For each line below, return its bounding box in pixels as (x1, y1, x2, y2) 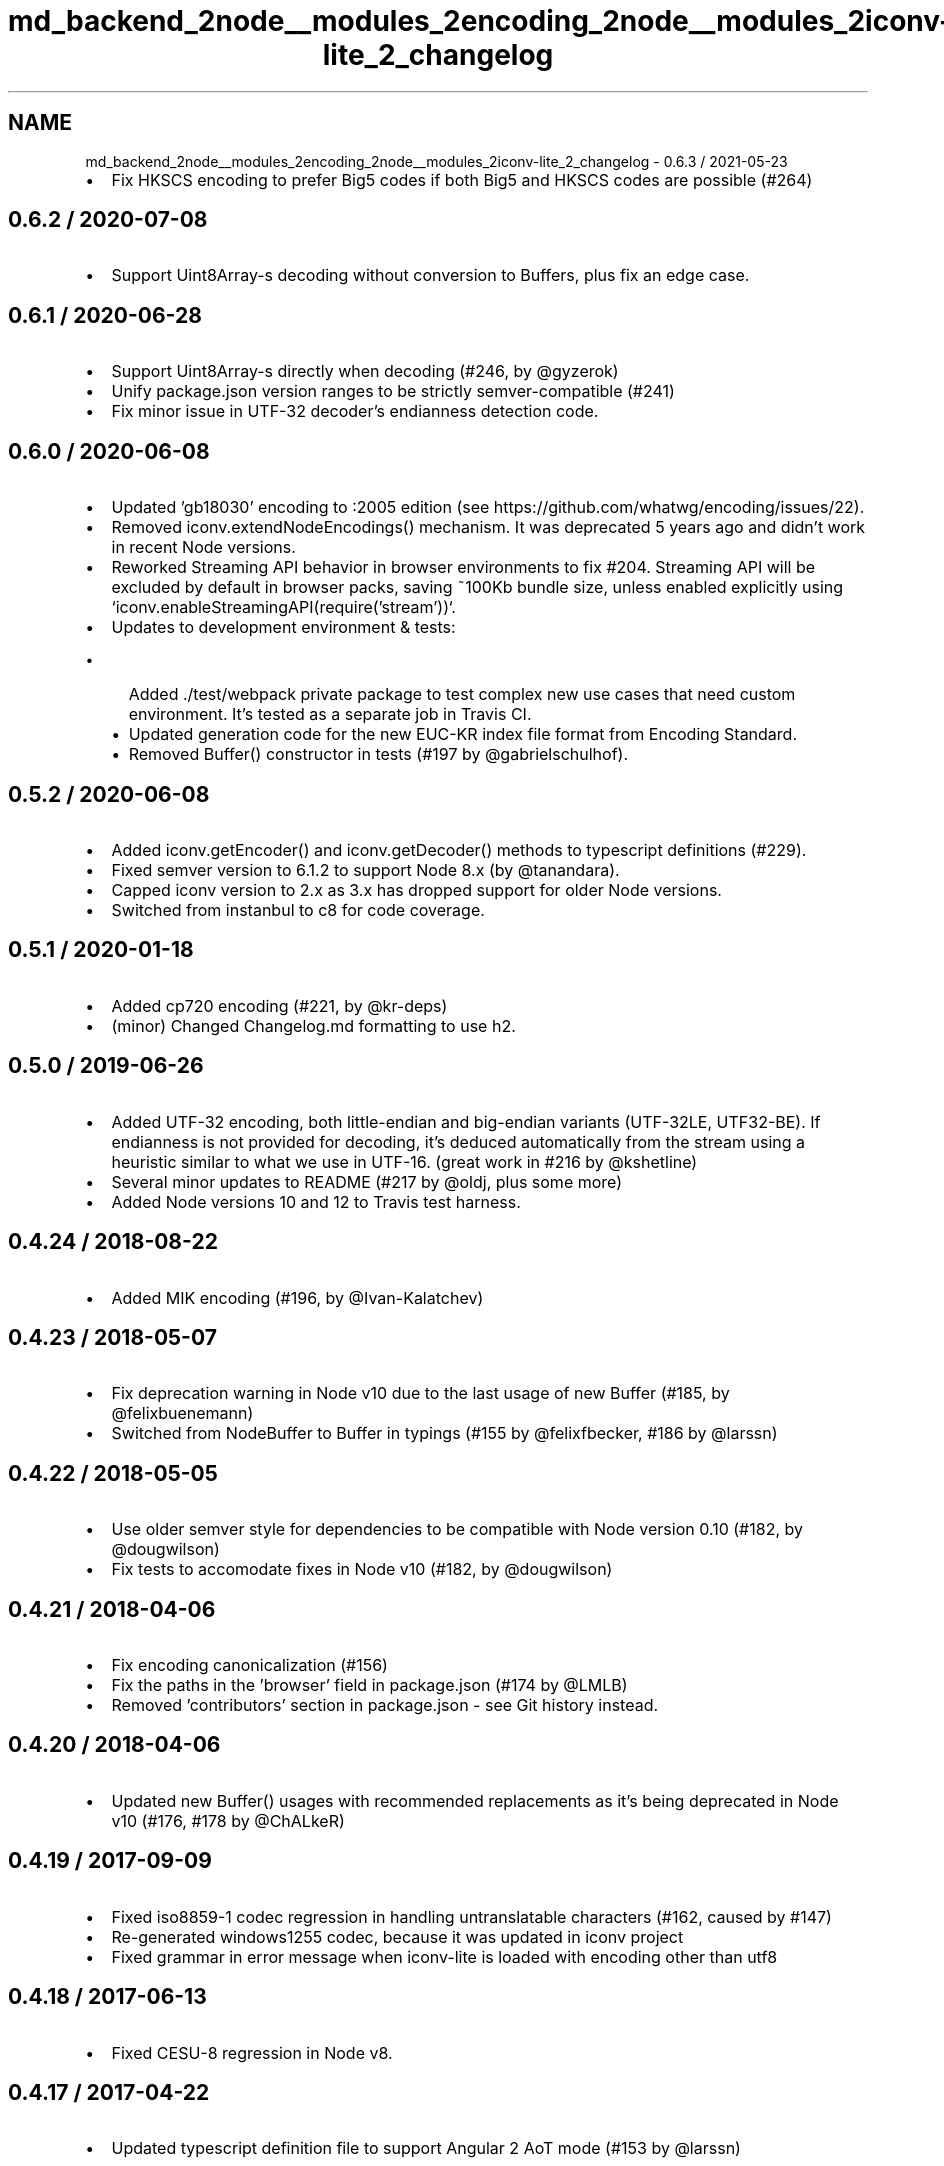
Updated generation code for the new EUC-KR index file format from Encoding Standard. (128, 724, 798, 745)
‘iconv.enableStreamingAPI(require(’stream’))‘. (111, 597, 456, 618)
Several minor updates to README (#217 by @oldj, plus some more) (111, 1171, 623, 1192)
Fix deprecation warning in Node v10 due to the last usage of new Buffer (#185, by (111, 1383, 730, 1404)
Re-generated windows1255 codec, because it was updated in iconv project (111, 1926, 684, 1947)
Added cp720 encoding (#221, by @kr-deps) (111, 995, 448, 1016)
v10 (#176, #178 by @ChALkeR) (111, 1810, 345, 1831)
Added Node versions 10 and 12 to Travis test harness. (111, 1191, 521, 1212)
